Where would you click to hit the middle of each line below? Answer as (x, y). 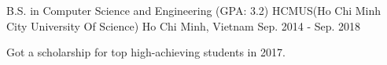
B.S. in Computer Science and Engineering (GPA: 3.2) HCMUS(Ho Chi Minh (194, 10)
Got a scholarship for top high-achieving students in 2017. (146, 52)
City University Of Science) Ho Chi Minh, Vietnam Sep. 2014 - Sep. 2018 (184, 25)
